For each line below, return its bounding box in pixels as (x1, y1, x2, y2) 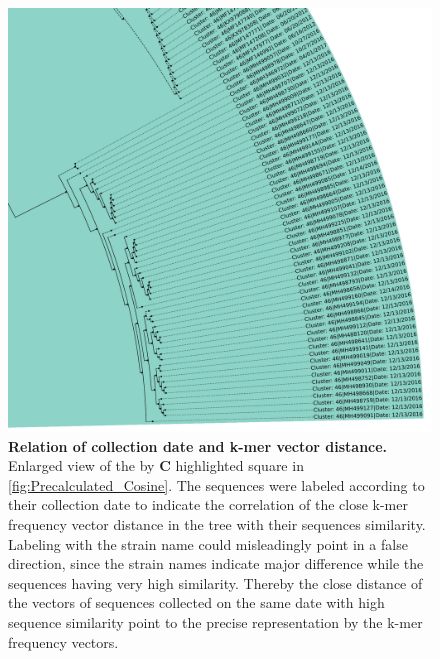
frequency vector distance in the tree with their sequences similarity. (8, 513, 426, 534)
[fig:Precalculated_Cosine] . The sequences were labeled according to (8, 474, 425, 495)
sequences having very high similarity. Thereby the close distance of (8, 572, 423, 593)
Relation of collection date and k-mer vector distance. (8, 435, 388, 456)
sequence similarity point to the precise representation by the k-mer (8, 611, 423, 632)
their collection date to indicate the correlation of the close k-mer (8, 494, 408, 515)
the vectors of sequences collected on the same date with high (8, 592, 385, 613)
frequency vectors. (8, 631, 119, 652)
